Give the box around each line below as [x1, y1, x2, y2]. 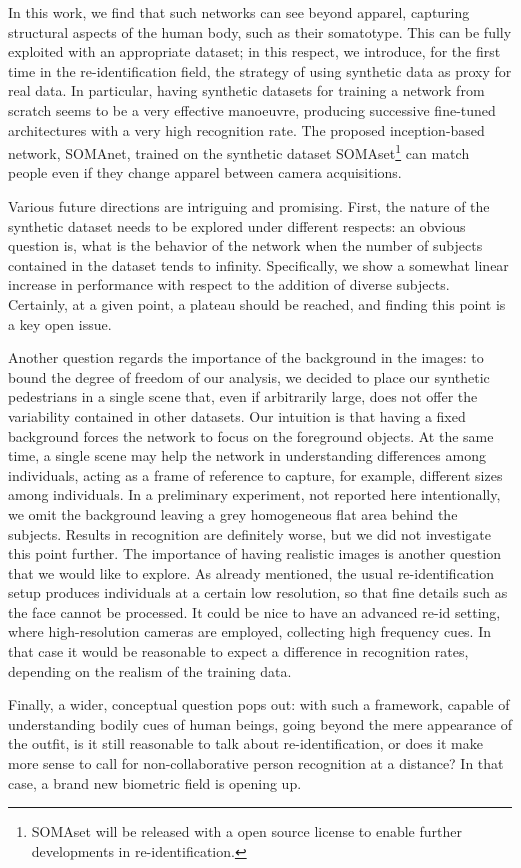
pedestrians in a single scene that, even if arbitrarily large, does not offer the [8, 386, 478, 407]
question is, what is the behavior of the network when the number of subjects [8, 235, 483, 256]
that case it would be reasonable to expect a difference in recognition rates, [8, 641, 469, 662]
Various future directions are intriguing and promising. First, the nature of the [8, 196, 490, 216]
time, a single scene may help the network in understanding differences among [8, 445, 486, 466]
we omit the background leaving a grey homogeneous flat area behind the [8, 503, 458, 524]
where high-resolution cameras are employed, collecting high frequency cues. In [8, 621, 492, 642]
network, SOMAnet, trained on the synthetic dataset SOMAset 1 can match [8, 140, 470, 163]
